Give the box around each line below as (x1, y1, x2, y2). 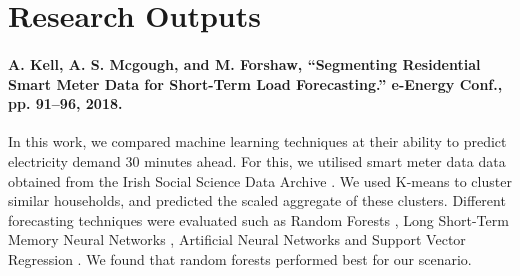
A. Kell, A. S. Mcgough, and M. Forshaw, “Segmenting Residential (8, 53, 481, 74)
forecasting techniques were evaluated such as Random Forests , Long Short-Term (8, 209, 509, 230)
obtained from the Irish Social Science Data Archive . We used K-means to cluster (8, 170, 512, 191)
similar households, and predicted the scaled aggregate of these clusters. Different (8, 190, 506, 211)
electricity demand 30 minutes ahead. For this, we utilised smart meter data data (8, 150, 506, 171)
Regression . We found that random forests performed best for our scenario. (8, 248, 472, 269)
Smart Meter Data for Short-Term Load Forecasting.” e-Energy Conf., (8, 73, 503, 94)
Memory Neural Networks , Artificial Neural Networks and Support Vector (8, 229, 466, 250)
